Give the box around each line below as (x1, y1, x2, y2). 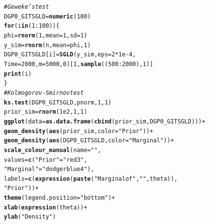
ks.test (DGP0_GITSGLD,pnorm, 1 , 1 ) (4, 99, 112, 106)
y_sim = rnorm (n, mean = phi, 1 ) (4, 41, 91, 49)
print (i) (4, 70, 32, 77)
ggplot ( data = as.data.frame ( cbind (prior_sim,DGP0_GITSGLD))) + (4, 118, 206, 125)
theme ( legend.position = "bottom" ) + (4, 194, 115, 202)
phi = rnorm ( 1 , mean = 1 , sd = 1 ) (4, 32, 87, 39)
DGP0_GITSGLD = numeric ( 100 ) (4, 13, 91, 20)
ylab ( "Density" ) (4, 213, 56, 221)
